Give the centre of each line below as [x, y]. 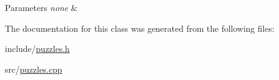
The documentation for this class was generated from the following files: [140, 28]
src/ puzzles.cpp [34, 69]
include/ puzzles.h [37, 49]
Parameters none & [41, 7]
